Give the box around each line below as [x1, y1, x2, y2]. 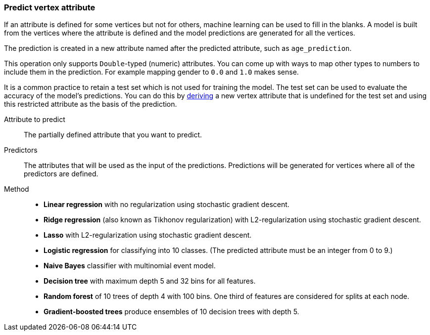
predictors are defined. [24, 169, 98, 178]
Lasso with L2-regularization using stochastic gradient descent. [44, 231, 252, 240]
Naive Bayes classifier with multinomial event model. [44, 261, 216, 270]
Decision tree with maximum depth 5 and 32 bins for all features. [44, 277, 256, 286]
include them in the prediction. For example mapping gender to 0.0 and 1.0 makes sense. [4, 68, 299, 77]
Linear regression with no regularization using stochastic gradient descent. [44, 200, 289, 209]
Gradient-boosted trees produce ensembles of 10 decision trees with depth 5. [44, 307, 299, 316]
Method [4, 185, 29, 194]
